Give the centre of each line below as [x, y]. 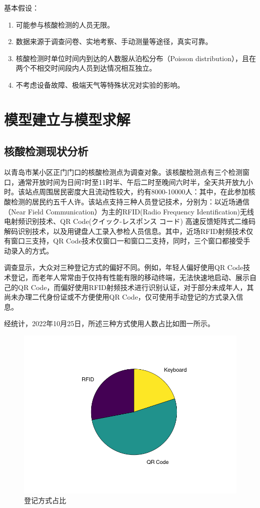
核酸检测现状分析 [46, 151]
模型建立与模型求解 [67, 119]
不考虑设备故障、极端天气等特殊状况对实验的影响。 [100, 84]
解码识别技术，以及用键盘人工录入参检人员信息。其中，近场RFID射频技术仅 [129, 231]
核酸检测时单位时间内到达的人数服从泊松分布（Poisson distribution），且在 [136, 58]
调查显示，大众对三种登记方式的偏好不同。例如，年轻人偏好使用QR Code [124, 267]
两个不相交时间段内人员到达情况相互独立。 [86, 68]
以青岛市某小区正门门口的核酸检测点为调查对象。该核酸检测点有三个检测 [123, 172]
